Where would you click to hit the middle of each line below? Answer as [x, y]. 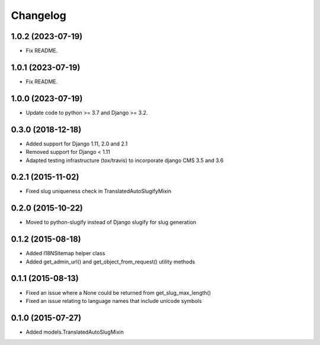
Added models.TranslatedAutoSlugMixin [75, 332]
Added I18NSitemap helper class [65, 253]
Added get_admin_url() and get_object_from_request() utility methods [111, 262]
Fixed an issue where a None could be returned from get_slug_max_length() [119, 292]
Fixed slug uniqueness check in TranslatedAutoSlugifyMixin [99, 191]
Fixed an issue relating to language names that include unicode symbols [114, 301]
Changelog [39, 15]
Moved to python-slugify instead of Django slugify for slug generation [111, 223]
